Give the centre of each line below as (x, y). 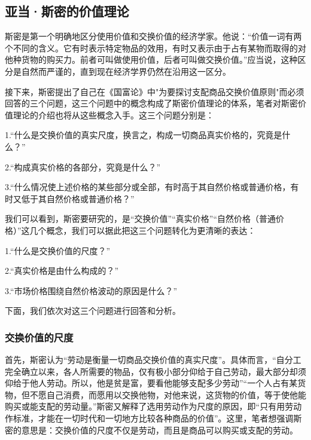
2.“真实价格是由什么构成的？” (62, 271)
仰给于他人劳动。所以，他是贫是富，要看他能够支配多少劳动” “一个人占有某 (151, 383)
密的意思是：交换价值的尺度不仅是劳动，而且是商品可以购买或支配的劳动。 (151, 430)
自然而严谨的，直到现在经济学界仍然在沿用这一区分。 (126, 71)
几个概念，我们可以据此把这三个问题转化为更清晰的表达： (143, 230)
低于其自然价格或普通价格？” (78, 198)
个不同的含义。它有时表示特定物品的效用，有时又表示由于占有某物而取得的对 (155, 48)
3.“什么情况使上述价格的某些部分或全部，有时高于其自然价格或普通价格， (148, 187)
